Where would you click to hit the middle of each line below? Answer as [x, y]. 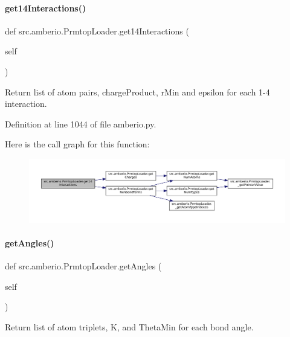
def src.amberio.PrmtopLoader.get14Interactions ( [97, 30]
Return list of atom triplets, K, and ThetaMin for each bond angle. [129, 326]
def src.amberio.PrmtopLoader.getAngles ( [83, 265]
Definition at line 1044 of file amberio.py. [81, 124]
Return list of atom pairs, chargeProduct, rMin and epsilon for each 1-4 [137, 91]
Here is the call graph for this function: [77, 144]
